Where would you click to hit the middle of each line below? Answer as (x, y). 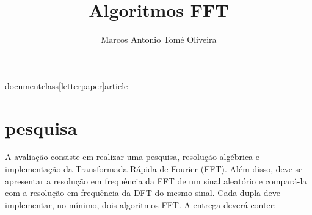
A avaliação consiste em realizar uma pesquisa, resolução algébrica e (132, 157)
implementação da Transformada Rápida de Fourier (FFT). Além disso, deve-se (154, 169)
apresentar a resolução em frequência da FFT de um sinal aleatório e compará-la (156, 180)
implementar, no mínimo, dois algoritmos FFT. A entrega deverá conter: (141, 204)
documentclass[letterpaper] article (67, 85)
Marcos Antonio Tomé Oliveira (159, 39)
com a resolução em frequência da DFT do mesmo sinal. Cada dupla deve (143, 193)
